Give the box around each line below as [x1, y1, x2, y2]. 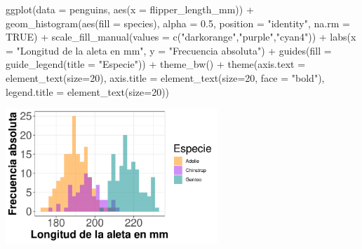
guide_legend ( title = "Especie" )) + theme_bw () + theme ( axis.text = [6, 57, 306, 71]
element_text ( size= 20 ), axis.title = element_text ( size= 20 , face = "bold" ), [6, 70, 325, 85]
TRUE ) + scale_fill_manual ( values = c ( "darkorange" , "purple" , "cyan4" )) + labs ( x [6, 29, 356, 44]
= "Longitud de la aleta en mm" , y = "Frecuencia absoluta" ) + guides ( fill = [6, 43, 332, 57]
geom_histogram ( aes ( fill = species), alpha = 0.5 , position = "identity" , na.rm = [6, 15, 350, 30]
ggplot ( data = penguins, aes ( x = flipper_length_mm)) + [6, 2, 254, 16]
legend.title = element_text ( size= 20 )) [6, 84, 170, 99]
